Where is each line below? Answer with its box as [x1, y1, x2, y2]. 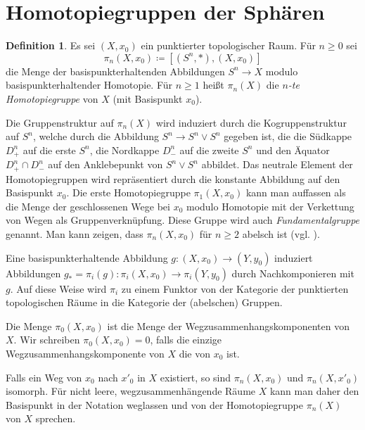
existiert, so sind [160, 369, 231, 384]
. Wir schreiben [13, 332, 80, 347]
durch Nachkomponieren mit [231, 265, 354, 280]
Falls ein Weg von [6, 369, 82, 384]
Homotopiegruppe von [6, 91, 98, 106]
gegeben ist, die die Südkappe [224, 129, 352, 144]
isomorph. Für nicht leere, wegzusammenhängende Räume [6, 384, 256, 398]
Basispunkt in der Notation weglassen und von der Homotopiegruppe [6, 397, 303, 412]
